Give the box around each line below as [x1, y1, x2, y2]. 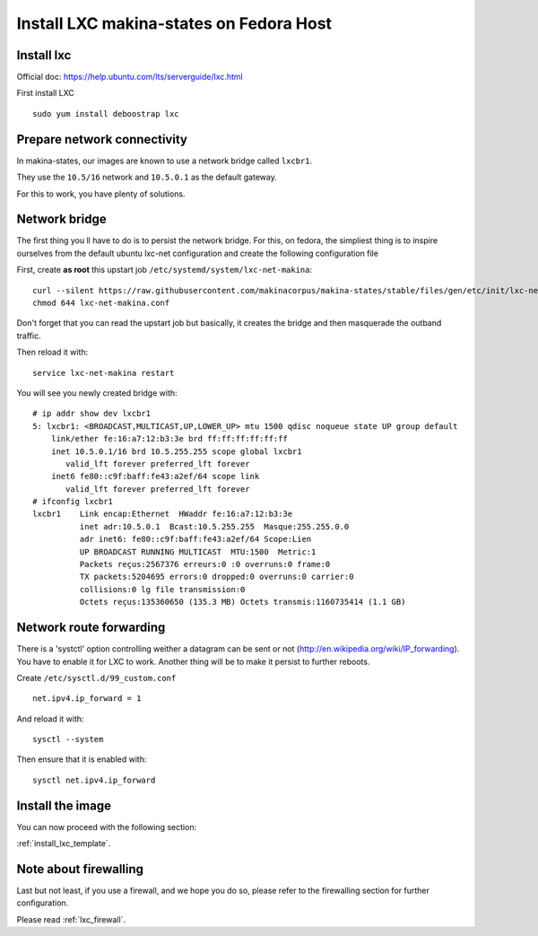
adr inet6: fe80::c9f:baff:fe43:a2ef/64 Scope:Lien [79, 534, 312, 545]
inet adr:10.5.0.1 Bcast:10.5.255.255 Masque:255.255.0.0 [79, 521, 350, 531]
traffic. [16, 330, 41, 341]
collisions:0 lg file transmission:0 [79, 584, 246, 594]
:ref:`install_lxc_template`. [16, 838, 111, 849]
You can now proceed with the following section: [16, 821, 197, 832]
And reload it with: [16, 713, 84, 724]
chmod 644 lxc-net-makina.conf [32, 298, 170, 308]
